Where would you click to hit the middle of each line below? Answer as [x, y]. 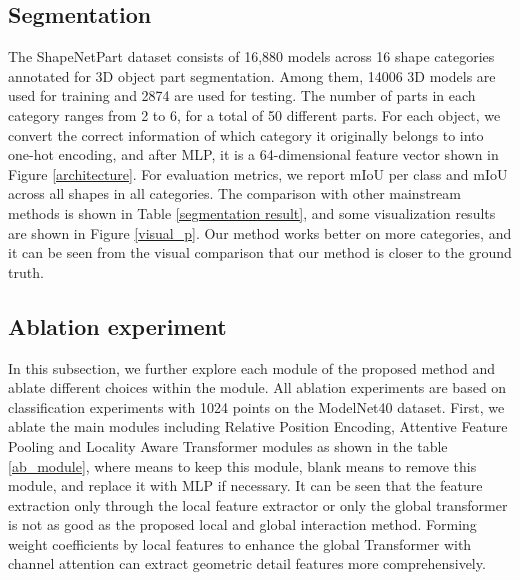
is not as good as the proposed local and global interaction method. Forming [242, 524]
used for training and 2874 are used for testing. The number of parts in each [242, 95]
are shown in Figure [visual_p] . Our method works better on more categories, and [260, 232]
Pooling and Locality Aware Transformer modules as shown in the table [228, 445]
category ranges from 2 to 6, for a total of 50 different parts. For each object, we [254, 114]
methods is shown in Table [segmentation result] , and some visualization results [252, 212]
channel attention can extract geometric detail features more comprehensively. [247, 563]
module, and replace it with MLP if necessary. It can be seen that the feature [245, 485]
